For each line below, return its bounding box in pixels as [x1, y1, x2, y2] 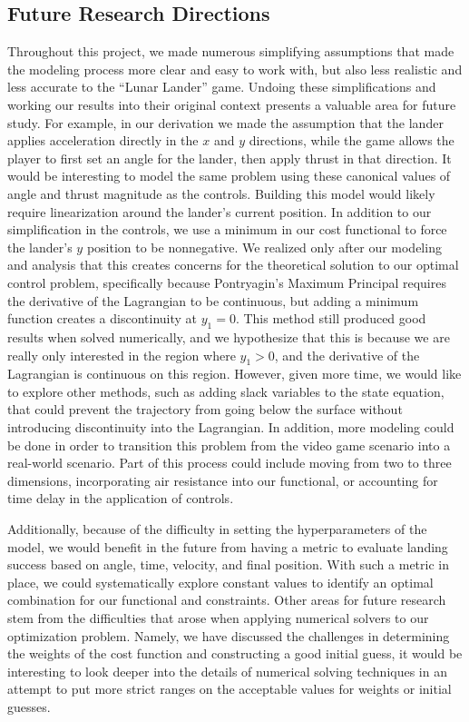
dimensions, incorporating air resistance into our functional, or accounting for [7, 470, 438, 490]
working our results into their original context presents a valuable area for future [7, 94, 456, 114]
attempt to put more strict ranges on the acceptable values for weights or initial [7, 679, 452, 698]
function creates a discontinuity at [7, 309, 198, 328]
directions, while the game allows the [249, 131, 454, 150]
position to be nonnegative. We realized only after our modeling [86, 237, 442, 256]
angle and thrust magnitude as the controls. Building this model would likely [7, 183, 435, 203]
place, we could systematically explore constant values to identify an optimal [7, 572, 434, 591]
